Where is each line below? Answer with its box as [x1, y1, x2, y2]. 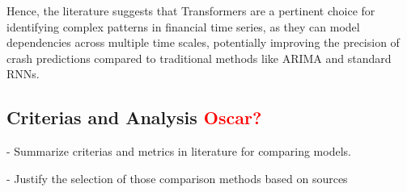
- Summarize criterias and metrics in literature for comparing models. [6, 143, 351, 160]
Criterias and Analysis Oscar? [6, 105, 262, 130]
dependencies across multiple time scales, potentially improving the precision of [6, 34, 400, 51]
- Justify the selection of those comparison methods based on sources [6, 169, 348, 186]
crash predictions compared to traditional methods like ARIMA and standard [6, 49, 392, 66]
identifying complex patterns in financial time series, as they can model [6, 18, 360, 35]
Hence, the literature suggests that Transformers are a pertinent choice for [6, 2, 375, 19]
